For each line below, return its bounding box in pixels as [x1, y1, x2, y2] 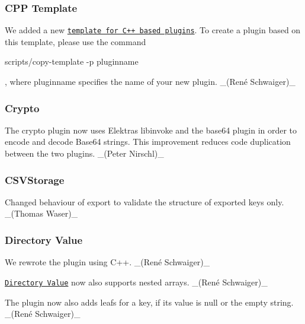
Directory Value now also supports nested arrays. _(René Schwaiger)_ [5, 275, 268, 288]
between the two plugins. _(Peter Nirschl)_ [5, 147, 164, 160]
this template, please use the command [5, 35, 146, 47]
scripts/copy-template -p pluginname [5, 55, 139, 68]
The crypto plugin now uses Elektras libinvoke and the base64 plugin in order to [5, 123, 297, 136]
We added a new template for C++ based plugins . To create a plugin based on [5, 24, 301, 36]
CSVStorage [5, 172, 65, 187]
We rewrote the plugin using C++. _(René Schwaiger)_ [5, 256, 210, 268]
